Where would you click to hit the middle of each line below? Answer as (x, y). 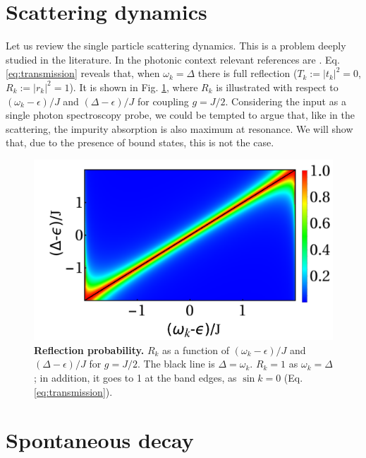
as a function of (196, 350)
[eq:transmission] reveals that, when (83, 73)
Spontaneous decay (100, 440)
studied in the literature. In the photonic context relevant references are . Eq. (173, 59)
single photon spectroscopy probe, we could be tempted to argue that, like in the (181, 115)
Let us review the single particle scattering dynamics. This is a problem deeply (176, 46)
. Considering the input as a (286, 101)
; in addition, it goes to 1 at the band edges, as (135, 377)
